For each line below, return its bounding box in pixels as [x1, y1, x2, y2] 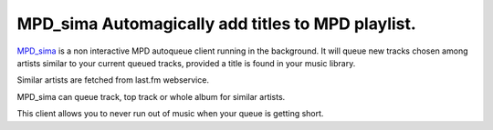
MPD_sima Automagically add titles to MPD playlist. [16, 14, 417, 34]
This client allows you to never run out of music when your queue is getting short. [16, 108, 324, 119]
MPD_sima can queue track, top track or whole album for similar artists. [16, 91, 286, 102]
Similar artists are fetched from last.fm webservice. [16, 75, 210, 85]
